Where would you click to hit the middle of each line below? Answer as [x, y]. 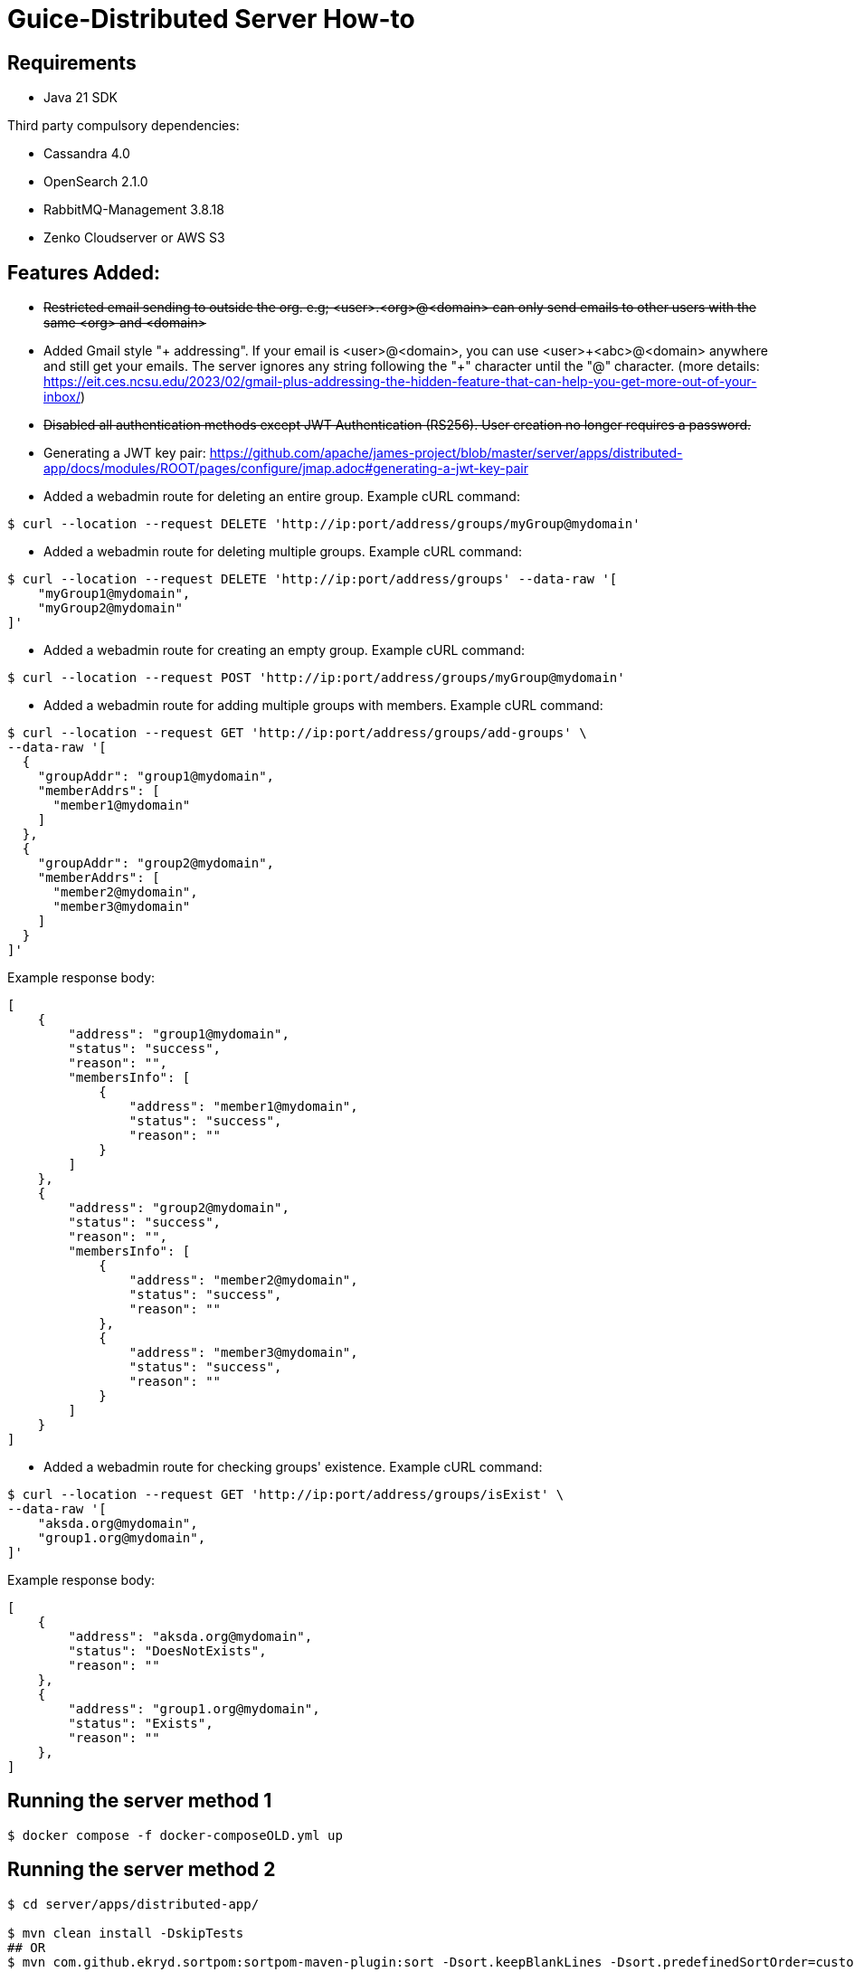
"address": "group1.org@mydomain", [194, 1709]
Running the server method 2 [142, 1870]
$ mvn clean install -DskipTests [126, 1933]
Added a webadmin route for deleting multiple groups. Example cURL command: [283, 552]
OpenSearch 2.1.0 [96, 182]
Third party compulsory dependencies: [123, 126]
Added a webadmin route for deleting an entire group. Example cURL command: [282, 497]
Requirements [72, 62]
